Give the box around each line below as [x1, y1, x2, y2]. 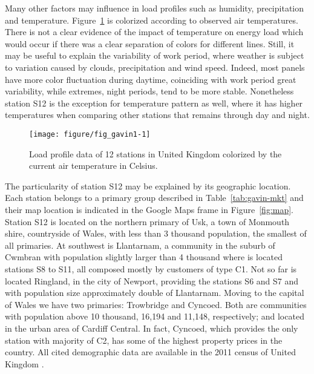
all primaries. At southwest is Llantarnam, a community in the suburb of [5, 238, 275, 251]
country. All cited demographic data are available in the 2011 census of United [5, 346, 296, 358]
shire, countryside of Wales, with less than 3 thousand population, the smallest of [5, 227, 307, 240]
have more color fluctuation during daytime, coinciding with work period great [5, 73, 296, 85]
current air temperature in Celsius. [29, 159, 158, 172]
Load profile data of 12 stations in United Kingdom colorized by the [29, 147, 282, 160]
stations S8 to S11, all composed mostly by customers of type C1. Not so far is [5, 262, 297, 275]
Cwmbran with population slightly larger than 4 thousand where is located [5, 251, 283, 263]
